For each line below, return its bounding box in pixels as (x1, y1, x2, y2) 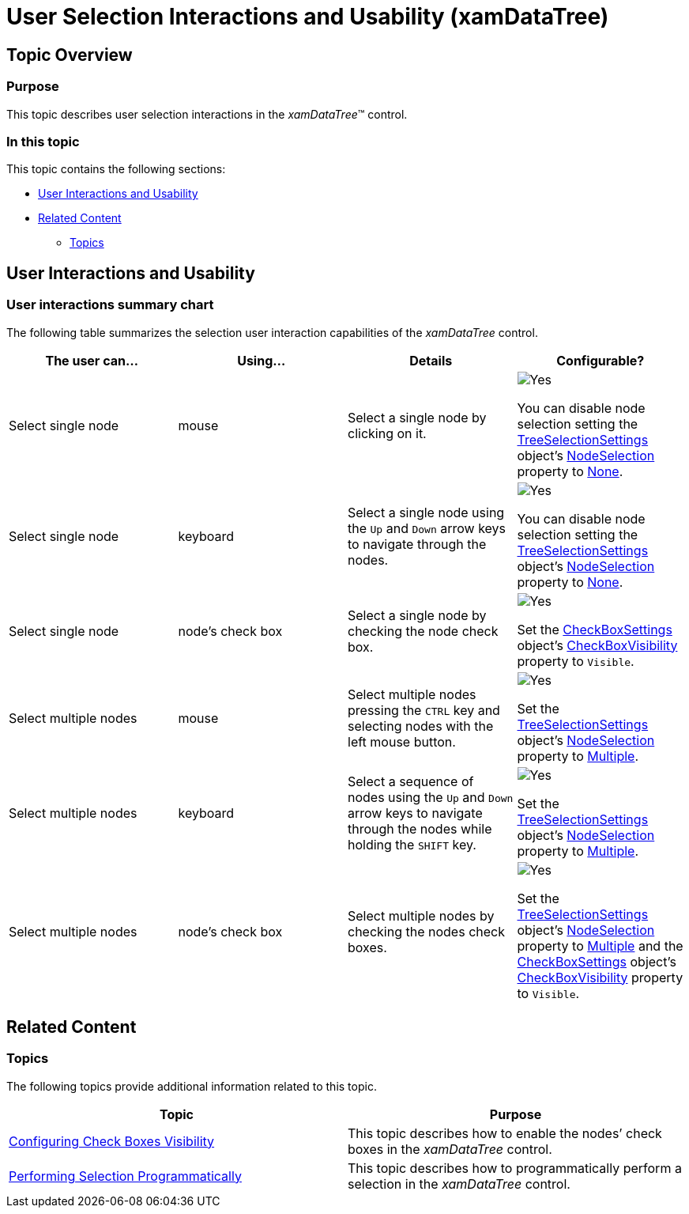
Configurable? (556, 352, 645, 369)
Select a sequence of (348, 773, 474, 789)
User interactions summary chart (6, 297, 214, 313)
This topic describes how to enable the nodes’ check (348, 1125, 662, 1141)
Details (409, 352, 453, 369)
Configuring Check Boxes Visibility (9, 1133, 215, 1149)
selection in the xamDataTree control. (348, 1175, 570, 1192)
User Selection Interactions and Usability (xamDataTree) (6, 3, 609, 30)
